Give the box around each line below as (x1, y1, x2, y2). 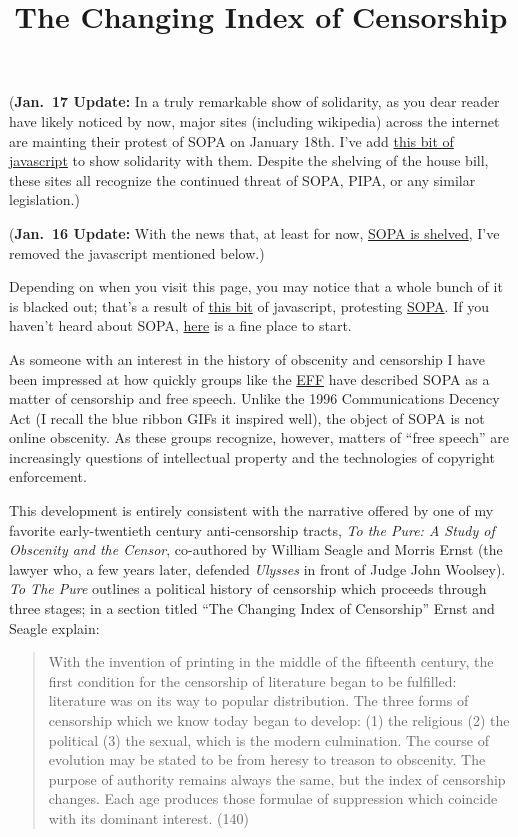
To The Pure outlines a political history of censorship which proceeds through (9, 578, 487, 599)
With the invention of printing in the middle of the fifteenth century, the (48, 651, 494, 672)
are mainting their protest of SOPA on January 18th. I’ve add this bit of (9, 130, 454, 151)
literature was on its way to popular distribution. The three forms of (48, 690, 469, 711)
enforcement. (9, 466, 87, 487)
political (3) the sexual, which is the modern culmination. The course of (48, 729, 489, 750)
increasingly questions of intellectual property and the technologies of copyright (9, 446, 495, 467)
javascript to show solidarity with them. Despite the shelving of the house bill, (9, 150, 489, 171)
